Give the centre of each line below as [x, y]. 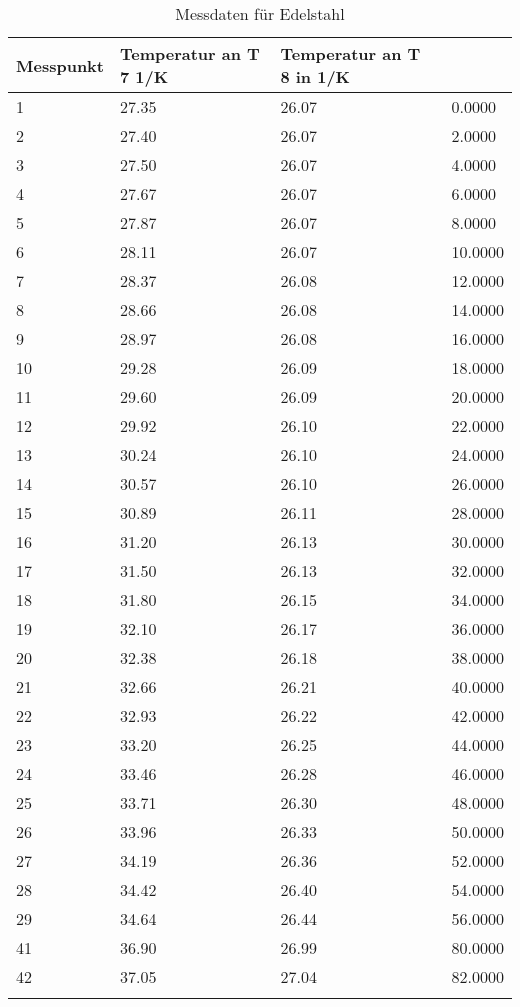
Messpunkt [60, 65]
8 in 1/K [315, 76]
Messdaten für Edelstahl [260, 13]
